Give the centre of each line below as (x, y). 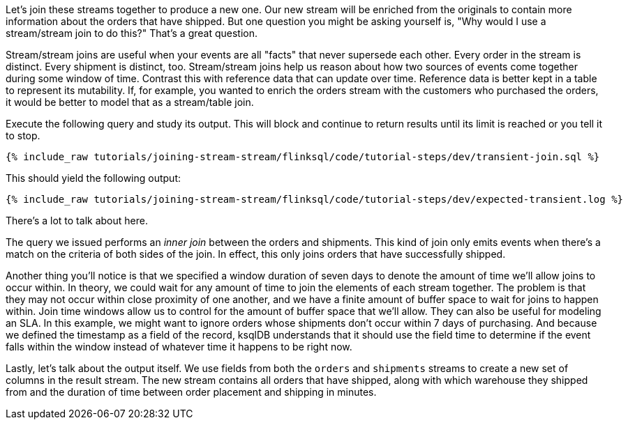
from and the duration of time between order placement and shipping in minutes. (191, 392)
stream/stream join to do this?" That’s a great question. (132, 33)
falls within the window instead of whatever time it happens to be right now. (179, 347)
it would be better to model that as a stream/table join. (130, 102)
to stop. (23, 136)
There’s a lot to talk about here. (77, 221)
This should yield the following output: (94, 178)
